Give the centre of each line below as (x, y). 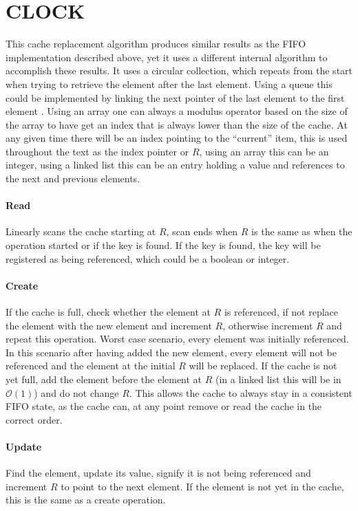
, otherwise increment (268, 325)
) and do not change (76, 392)
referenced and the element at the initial (91, 366)
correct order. (34, 419)
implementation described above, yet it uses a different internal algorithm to (167, 57)
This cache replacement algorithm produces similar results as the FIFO (156, 44)
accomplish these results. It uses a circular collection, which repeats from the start (179, 70)
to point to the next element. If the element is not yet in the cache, (202, 486)
